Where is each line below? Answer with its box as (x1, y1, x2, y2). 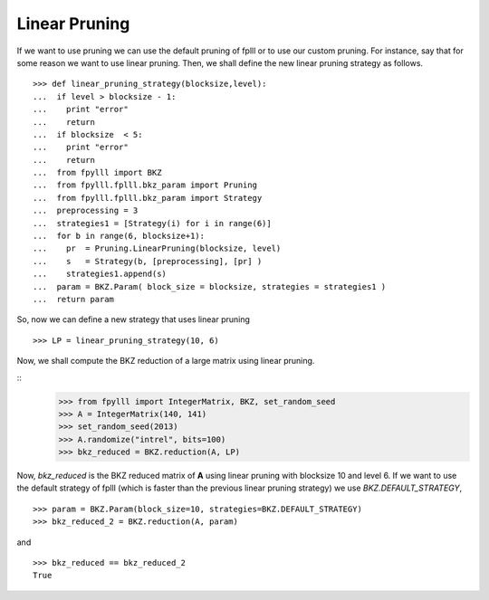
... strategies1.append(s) (33, 269, 168, 280)
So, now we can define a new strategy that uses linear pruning (16, 314, 251, 325)
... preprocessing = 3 (33, 205, 139, 216)
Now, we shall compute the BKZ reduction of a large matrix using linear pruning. (16, 356, 315, 367)
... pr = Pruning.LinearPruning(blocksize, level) (33, 243, 282, 253)
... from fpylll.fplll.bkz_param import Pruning (33, 180, 258, 190)
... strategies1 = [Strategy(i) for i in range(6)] (33, 218, 272, 228)
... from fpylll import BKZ (33, 167, 162, 178)
